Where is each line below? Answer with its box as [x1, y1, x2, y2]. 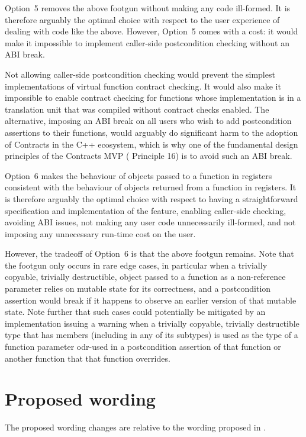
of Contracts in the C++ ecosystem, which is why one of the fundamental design [5, 138, 298, 150]
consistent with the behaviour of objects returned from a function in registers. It [5, 181, 297, 193]
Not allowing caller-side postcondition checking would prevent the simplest [5, 68, 275, 80]
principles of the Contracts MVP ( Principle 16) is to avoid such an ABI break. [5, 149, 292, 162]
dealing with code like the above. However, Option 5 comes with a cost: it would [5, 25, 298, 37]
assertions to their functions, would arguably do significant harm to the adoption [5, 126, 298, 138]
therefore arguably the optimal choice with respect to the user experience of [5, 13, 280, 25]
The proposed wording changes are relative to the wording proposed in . [5, 421, 266, 433]
